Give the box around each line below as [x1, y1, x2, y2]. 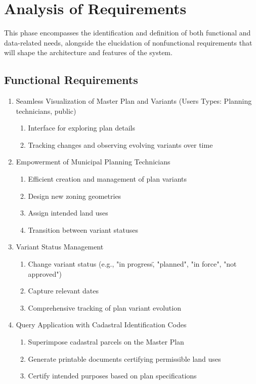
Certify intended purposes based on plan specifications [28, 370, 197, 381]
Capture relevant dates [28, 285, 99, 296]
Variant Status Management [16, 241, 104, 252]
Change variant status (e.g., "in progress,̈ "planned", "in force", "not [28, 259, 237, 269]
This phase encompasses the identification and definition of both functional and [4, 27, 251, 38]
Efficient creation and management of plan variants [28, 174, 187, 184]
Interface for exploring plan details [28, 122, 135, 133]
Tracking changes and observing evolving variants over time [28, 139, 213, 150]
